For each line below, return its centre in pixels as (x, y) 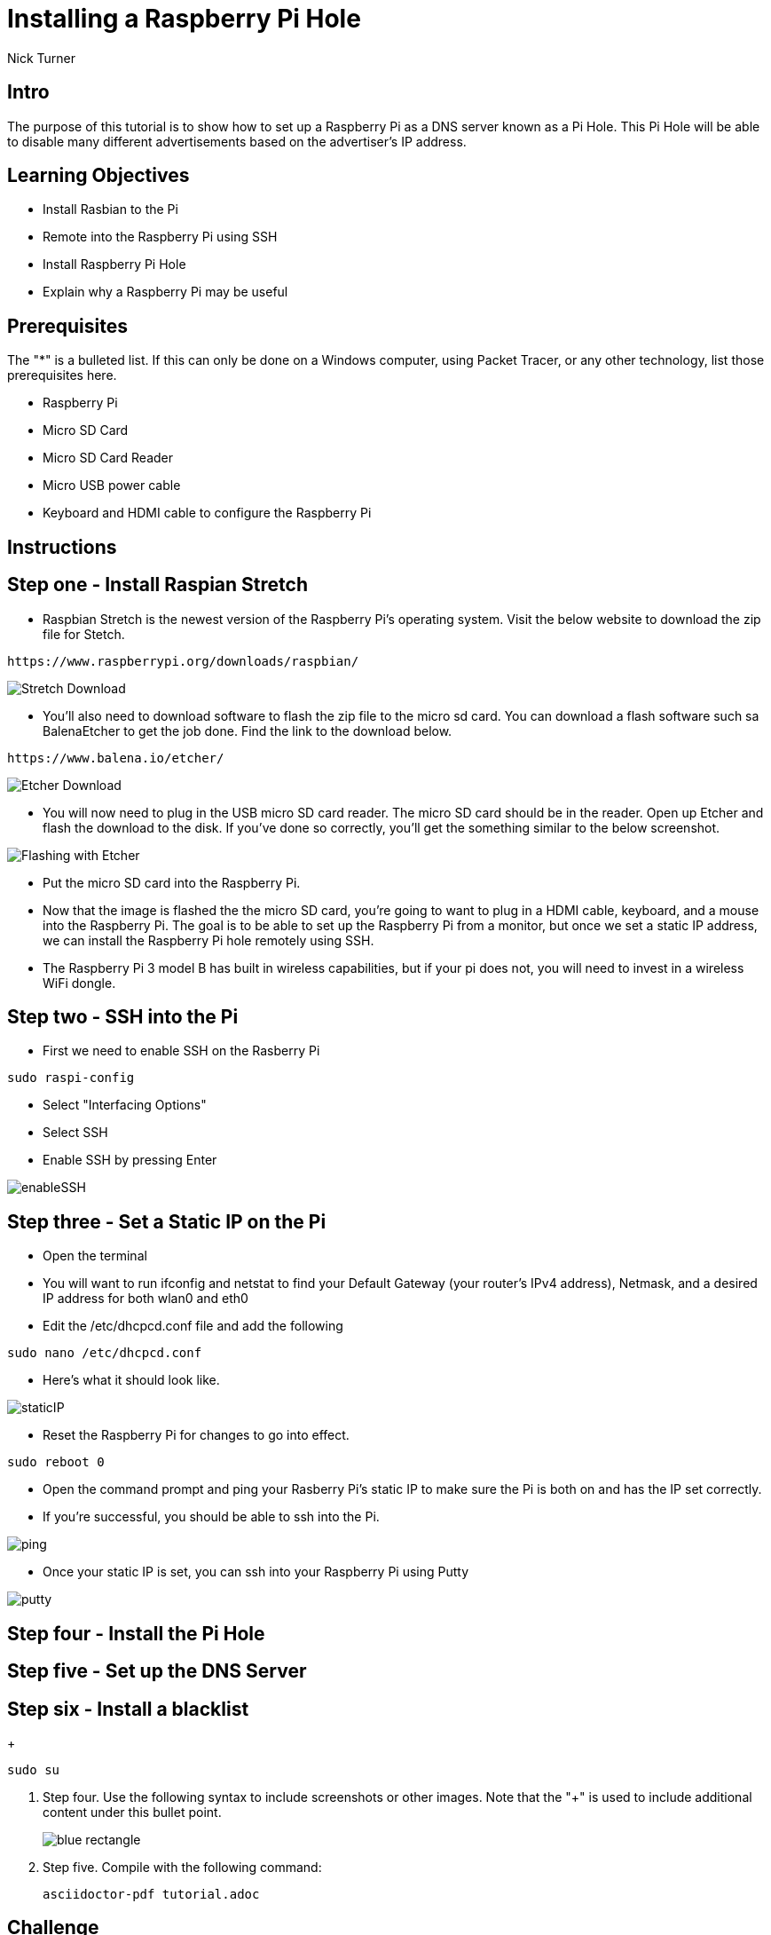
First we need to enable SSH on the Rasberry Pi (181, 1051)
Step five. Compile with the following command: (182, 1867)
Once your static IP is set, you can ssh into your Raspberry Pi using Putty (256, 1572)
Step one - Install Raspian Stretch (157, 585)
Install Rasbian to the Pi (110, 209)
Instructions (62, 547)
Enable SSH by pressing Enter (130, 1160)
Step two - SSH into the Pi (123, 1016)
